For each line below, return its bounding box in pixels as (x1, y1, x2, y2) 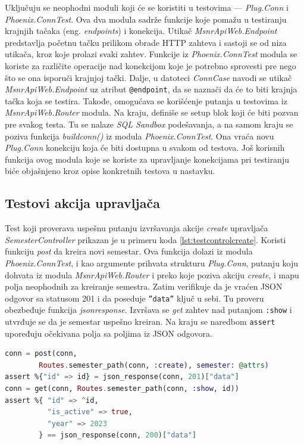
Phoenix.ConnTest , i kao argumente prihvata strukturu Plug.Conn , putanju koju (5, 256, 299, 269)
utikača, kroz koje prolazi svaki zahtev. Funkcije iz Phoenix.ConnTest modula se (5, 48, 297, 60)
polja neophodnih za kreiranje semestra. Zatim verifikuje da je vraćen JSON (5, 280, 283, 293)
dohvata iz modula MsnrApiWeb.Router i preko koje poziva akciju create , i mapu (5, 268, 299, 281)
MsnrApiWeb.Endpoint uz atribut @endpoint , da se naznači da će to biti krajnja (5, 83, 297, 95)
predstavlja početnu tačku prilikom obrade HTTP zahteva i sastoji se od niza (5, 36, 287, 48)
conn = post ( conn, (5, 349, 77, 358)
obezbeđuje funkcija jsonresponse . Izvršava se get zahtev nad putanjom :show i (5, 303, 292, 316)
